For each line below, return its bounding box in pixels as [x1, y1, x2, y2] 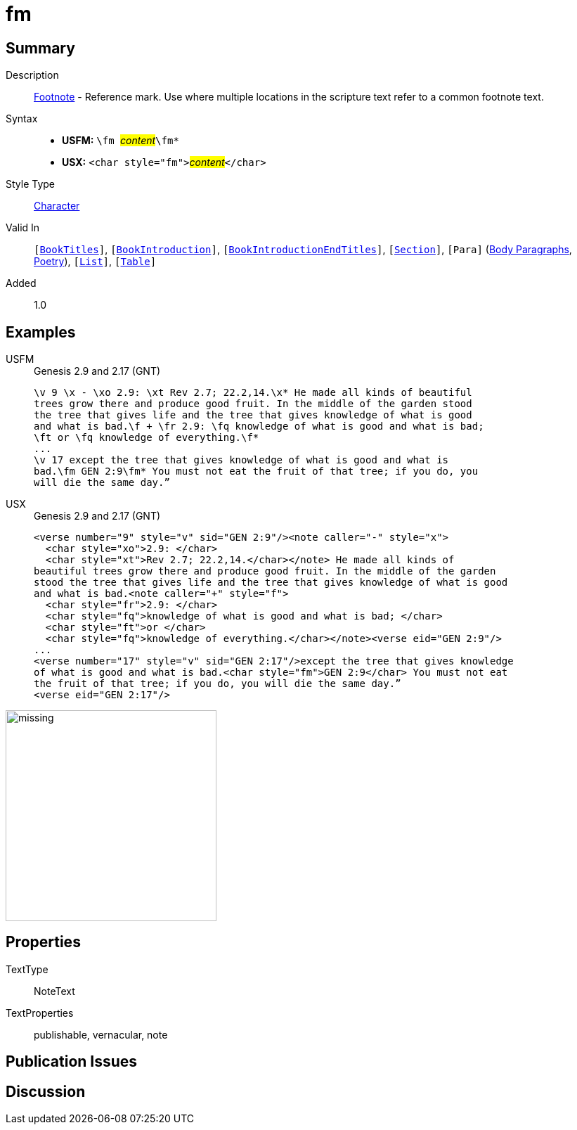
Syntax [6, 113, 38, 125]
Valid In [6, 221, 40, 234]
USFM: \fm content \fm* [62, 134, 179, 147]
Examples [6, 323, 76, 341]
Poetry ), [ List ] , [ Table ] [34, 255, 157, 268]
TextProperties [6, 1006, 74, 1019]
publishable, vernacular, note [34, 1028, 168, 1041]
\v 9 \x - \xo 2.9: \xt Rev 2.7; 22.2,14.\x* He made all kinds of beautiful [34, 387, 472, 399]
